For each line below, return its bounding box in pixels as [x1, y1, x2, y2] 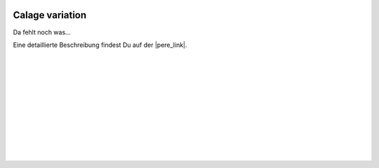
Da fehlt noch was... [13, 28, 71, 36]
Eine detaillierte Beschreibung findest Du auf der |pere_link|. [13, 41, 187, 49]
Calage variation [13, 9, 87, 21]
